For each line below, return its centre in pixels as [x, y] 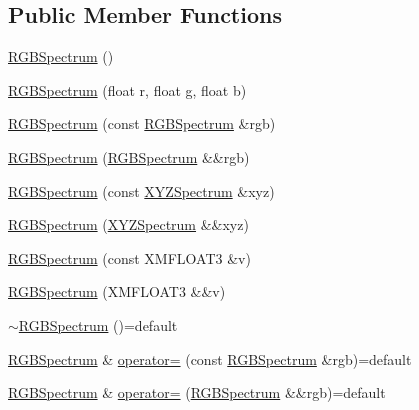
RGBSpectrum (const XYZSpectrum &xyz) [141, 190]
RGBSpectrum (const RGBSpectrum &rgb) [142, 123]
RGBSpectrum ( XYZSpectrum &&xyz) [128, 224]
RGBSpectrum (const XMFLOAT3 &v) [129, 257]
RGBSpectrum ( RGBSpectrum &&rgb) [129, 156]
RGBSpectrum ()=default [98, 324]
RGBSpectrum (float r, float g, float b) [127, 89]
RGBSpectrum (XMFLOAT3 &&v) [117, 291]
